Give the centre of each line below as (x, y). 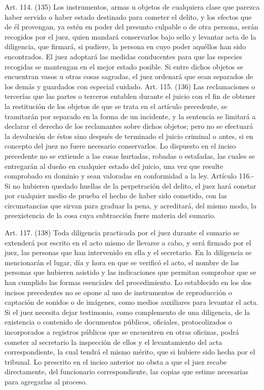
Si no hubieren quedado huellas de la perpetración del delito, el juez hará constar (130, 185)
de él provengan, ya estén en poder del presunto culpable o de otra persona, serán (131, 27)
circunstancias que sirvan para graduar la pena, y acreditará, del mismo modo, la (131, 205)
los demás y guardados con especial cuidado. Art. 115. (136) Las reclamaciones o (130, 86)
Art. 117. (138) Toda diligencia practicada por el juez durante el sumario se (122, 233)
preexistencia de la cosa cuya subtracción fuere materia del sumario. (110, 215)
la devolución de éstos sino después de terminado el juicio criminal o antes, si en (129, 136)
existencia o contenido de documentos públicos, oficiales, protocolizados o (118, 322)
